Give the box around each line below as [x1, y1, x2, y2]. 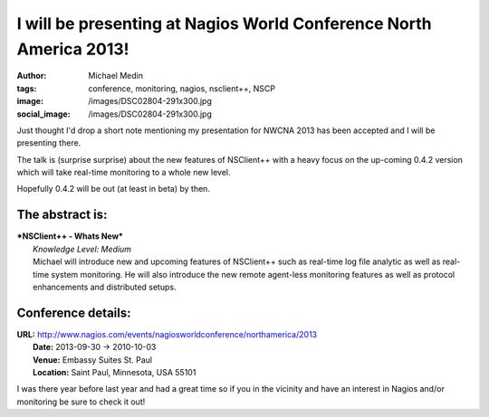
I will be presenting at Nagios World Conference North [16, 14, 432, 33]
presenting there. [16, 137, 81, 148]
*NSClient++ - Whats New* [16, 231, 124, 242]
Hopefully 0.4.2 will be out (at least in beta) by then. [16, 184, 210, 194]
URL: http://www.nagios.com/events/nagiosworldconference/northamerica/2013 [16, 328, 317, 339]
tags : [16, 82, 37, 94]
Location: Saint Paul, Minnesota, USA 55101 [33, 367, 197, 378]
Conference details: [16, 305, 131, 320]
